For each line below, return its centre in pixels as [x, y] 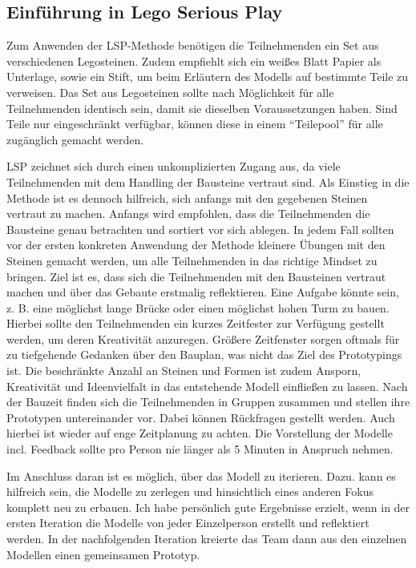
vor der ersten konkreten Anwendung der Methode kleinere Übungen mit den [196, 245]
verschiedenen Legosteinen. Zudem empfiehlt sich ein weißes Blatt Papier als [194, 60]
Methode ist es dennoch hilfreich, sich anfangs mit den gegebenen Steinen [187, 197]
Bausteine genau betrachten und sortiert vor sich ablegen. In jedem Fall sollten [200, 229]
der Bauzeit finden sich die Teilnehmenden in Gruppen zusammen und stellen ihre [208, 402]
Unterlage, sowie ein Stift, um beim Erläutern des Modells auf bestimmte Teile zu [208, 77]
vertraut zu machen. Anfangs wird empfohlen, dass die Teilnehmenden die [188, 214]
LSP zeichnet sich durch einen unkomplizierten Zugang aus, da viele [174, 166]
